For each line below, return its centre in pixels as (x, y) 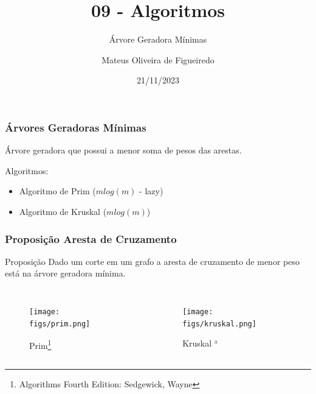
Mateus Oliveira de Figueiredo (158, 59)
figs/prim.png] (60, 324)
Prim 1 (40, 344)
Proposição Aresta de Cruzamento (91, 238)
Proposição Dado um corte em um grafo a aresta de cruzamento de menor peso (152, 261)
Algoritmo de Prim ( (57, 191)
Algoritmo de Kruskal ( (63, 211)
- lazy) (151, 191)
